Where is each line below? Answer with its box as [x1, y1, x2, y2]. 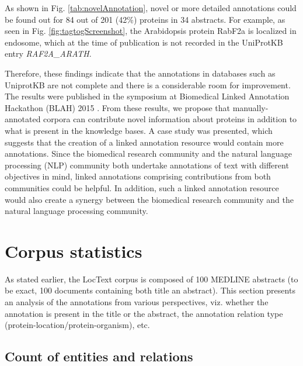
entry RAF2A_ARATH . [5, 47, 92, 60]
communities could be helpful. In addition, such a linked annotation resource [5, 181, 279, 194]
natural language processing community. [5, 205, 148, 217]
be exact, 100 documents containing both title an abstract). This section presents [5, 284, 295, 296]
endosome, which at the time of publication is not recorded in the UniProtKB [5, 36, 283, 48]
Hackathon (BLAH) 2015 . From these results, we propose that [5, 101, 230, 113]
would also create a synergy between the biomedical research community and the [5, 193, 294, 205]
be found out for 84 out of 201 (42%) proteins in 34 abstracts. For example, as [5, 13, 285, 25]
